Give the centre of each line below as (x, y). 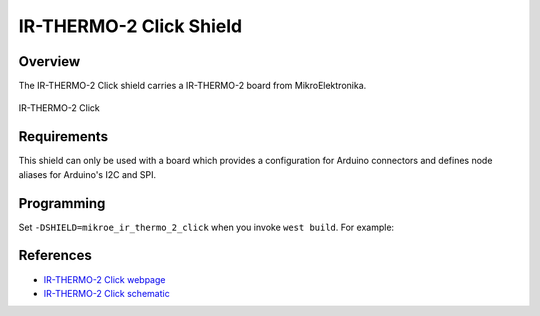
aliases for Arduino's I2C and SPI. (87, 174)
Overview (49, 61)
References (55, 255)
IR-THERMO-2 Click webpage (104, 279)
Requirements (63, 136)
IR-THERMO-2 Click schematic (106, 293)
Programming (62, 203)
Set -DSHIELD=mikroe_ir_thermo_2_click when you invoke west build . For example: (206, 227)
